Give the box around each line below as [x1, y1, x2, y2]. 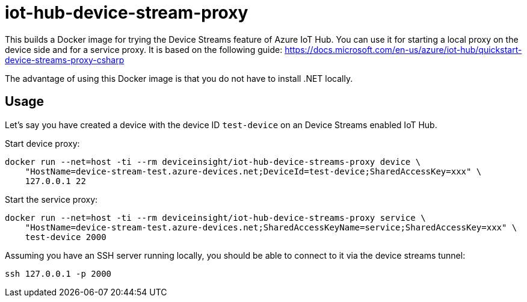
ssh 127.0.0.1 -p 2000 [5, 268, 112, 279]
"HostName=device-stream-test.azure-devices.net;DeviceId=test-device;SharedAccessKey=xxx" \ [25, 166, 482, 176]
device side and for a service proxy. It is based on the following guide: [5, 44, 283, 55]
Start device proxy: [5, 138, 80, 149]
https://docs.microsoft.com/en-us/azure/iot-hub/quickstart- [285, 44, 522, 55]
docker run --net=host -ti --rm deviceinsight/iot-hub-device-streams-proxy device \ [5, 156, 421, 167]
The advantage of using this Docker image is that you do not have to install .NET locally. [5, 73, 353, 84]
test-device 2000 [25, 232, 106, 242]
